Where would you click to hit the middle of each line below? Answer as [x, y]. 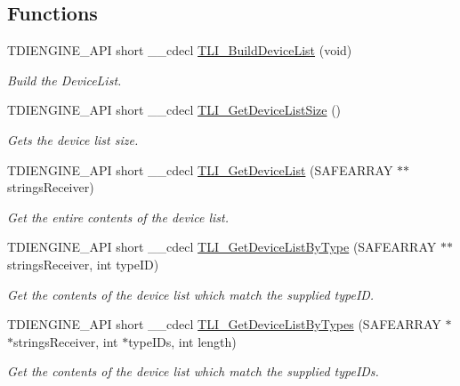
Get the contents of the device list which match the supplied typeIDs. [193, 371]
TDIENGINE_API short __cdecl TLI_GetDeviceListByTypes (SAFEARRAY [224, 324]
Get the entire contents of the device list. [118, 217]
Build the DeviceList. [65, 80]
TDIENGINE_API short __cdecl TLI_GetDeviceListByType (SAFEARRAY [222, 247]
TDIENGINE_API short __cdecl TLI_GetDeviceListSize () [174, 110]
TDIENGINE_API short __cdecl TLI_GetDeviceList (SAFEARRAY [200, 169]
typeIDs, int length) [182, 341]
